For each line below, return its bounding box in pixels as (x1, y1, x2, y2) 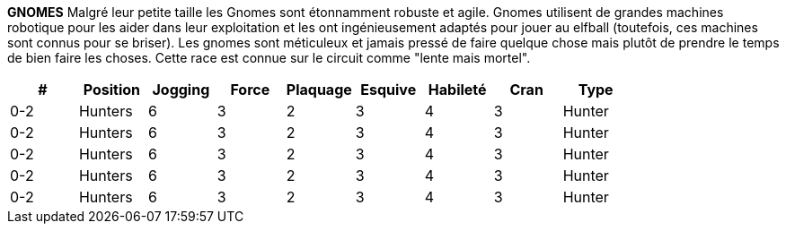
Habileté (428, 81, 487, 98)
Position (83, 81, 141, 98)
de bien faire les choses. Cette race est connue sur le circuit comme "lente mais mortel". (7, 50, 531, 65)
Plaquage (286, 81, 352, 98)
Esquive (360, 81, 417, 98)
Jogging (152, 81, 210, 98)
